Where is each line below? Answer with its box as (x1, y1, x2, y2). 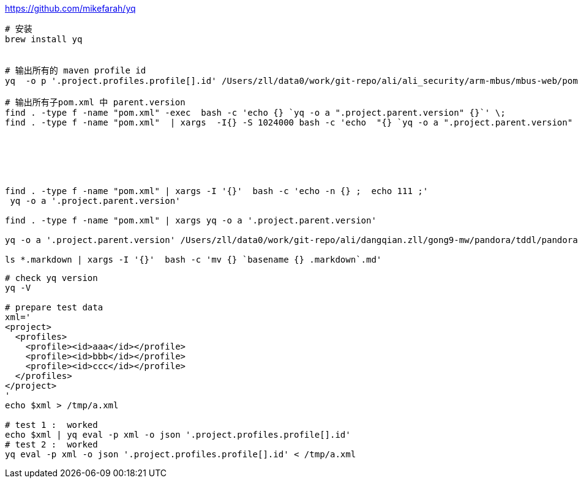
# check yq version (5, 273, 98, 283)
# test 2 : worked (5, 440, 98, 449)
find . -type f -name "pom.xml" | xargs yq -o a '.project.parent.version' (5, 215, 377, 225)
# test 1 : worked (5, 420, 98, 430)
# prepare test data (5, 302, 103, 312)
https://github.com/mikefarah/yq (5, 3, 136, 13)
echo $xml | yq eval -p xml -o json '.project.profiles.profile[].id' (5, 430, 351, 440)
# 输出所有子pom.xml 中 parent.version (5, 97, 186, 107)
